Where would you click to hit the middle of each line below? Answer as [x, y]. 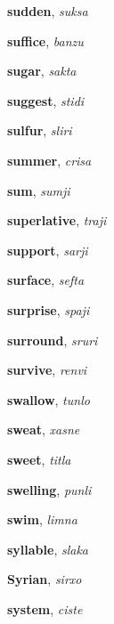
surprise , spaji [49, 309]
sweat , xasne [44, 430]
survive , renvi [47, 370]
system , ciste [45, 608]
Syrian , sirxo [45, 579]
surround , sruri [53, 340]
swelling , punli [49, 489]
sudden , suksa [48, 11]
